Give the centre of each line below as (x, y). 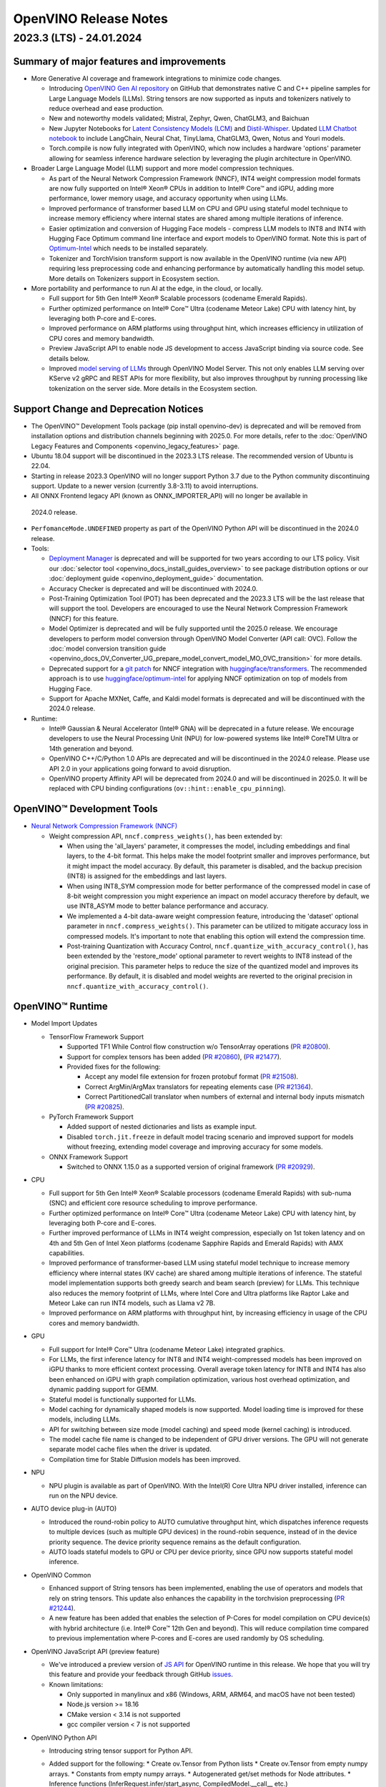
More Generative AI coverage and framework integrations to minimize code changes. (156, 78)
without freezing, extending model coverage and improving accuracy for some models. (195, 1147)
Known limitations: (76, 1684)
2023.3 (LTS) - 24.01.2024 (78, 38)
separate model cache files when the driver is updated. (130, 1449)
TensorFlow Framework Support (96, 1036)
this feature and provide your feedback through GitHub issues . (141, 1674)
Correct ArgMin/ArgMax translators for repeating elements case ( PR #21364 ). (199, 1086)
